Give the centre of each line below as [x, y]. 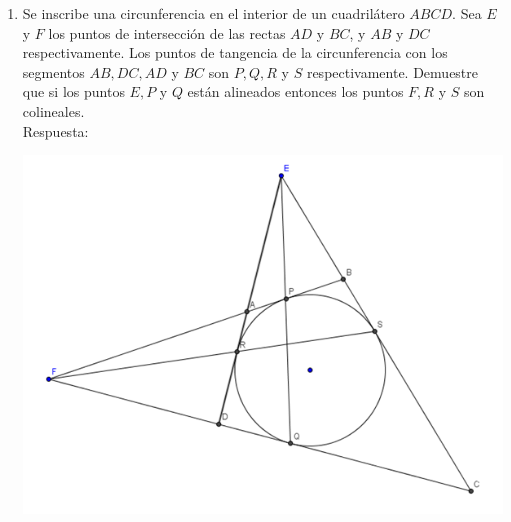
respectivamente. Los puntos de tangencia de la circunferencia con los [235, 52]
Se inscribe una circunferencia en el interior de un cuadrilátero [213, 13]
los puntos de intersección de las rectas [167, 32]
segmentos [53, 71]
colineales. [53, 110]
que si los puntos [73, 91]
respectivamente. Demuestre [392, 71]
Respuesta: [55, 130]
